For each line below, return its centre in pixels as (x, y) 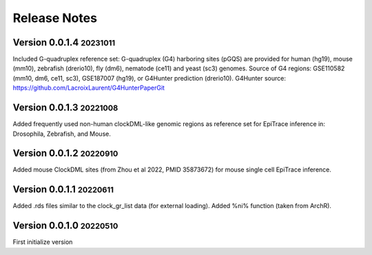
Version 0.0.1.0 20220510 (65, 226)
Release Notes (55, 18)
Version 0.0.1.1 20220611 (63, 190)
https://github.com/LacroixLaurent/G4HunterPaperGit (89, 88)
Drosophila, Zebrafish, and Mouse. (62, 134)
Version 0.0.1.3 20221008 (65, 108)
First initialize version (43, 242)
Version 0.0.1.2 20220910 (65, 153)
